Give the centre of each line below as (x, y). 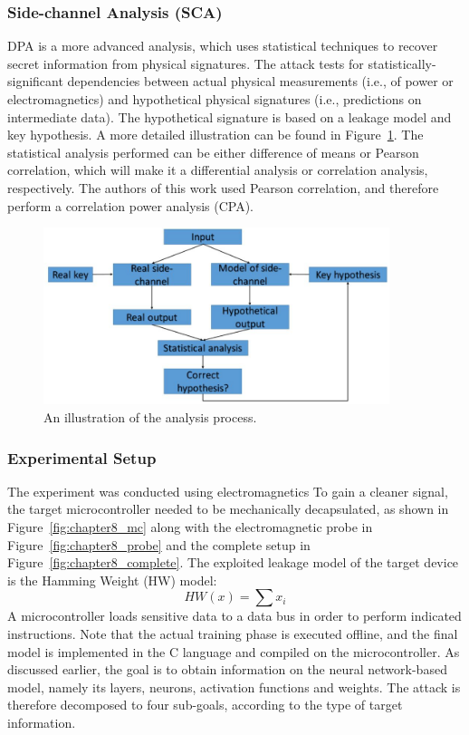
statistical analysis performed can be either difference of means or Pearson (213, 152)
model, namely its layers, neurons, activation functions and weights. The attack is (234, 687)
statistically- (402, 63)
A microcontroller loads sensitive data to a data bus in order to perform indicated (234, 616)
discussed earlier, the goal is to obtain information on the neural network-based (227, 669)
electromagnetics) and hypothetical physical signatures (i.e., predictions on (215, 99)
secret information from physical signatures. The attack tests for (186, 63)
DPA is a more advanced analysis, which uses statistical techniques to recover (223, 46)
